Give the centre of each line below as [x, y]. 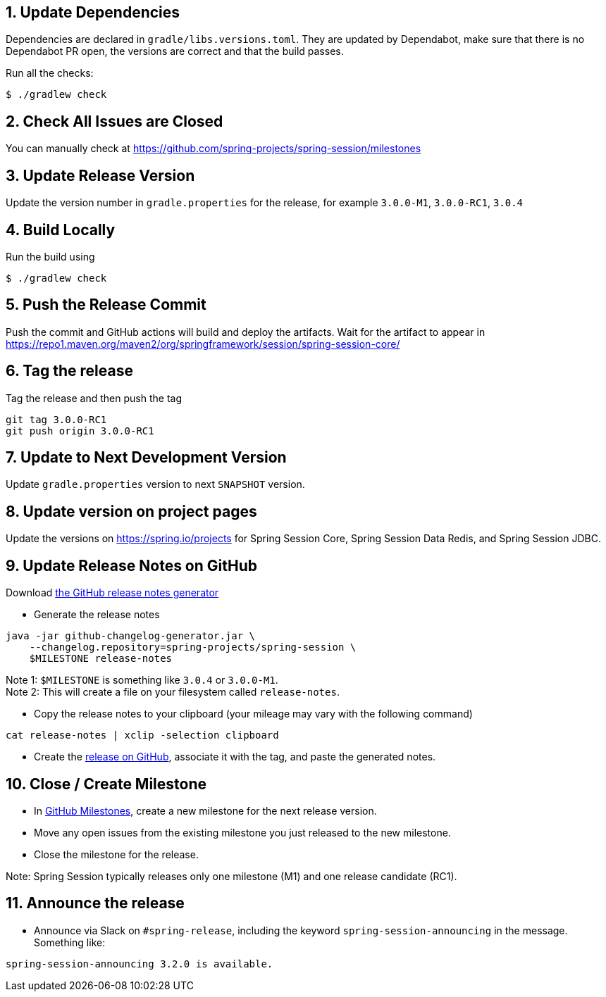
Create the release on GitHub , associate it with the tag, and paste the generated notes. [235, 757]
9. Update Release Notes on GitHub [131, 565]
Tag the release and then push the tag [94, 398]
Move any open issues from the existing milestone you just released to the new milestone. [242, 833]
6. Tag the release [69, 371]
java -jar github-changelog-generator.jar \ [131, 636]
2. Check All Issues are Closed [115, 121]
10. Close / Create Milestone [106, 784]
